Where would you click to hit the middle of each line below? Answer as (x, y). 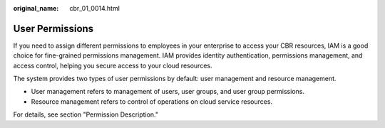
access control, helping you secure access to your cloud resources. (113, 65)
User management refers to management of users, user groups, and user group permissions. (168, 92)
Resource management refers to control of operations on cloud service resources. (152, 101)
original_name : (36, 8)
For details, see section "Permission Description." (86, 114)
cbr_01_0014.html (95, 8)
